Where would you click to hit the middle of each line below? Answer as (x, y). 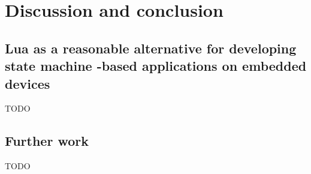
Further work (47, 141)
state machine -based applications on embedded (156, 66)
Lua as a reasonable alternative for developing (151, 48)
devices (28, 83)
